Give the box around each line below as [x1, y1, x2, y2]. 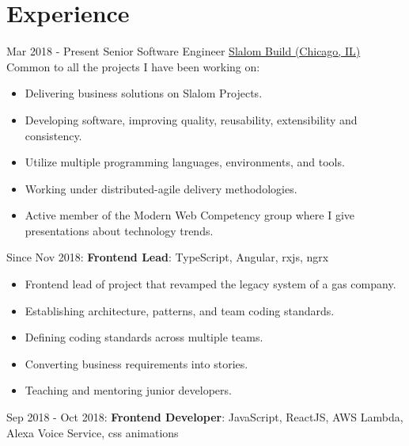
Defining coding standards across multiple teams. [25, 329, 263, 345]
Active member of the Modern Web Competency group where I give [25, 207, 355, 223]
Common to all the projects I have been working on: [6, 58, 260, 74]
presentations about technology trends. [25, 222, 214, 238]
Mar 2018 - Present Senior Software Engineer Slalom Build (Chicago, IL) [6, 43, 361, 59]
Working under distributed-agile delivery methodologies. [25, 180, 297, 196]
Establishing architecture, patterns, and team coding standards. [25, 302, 335, 318]
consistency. [25, 127, 82, 143]
